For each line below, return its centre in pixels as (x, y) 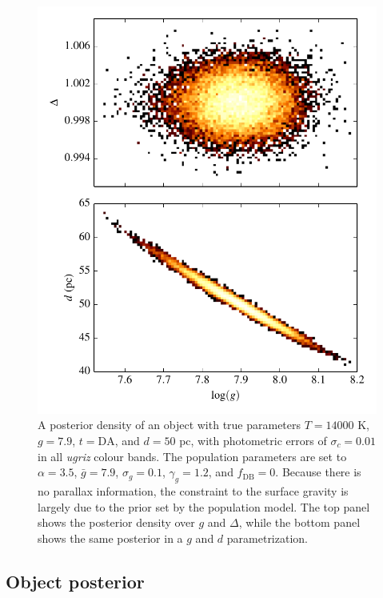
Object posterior (75, 581)
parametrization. (267, 538)
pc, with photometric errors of (253, 440)
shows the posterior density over (116, 522)
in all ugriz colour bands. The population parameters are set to (192, 456)
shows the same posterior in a (110, 538)
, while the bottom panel (299, 522)
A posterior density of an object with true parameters (170, 425)
